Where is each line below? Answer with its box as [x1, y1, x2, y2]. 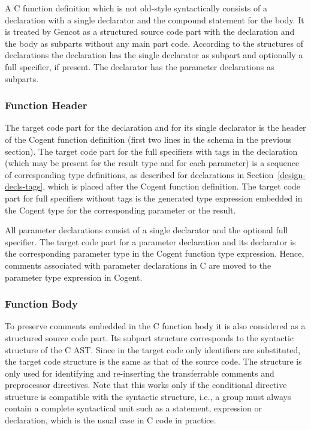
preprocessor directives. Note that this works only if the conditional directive [5, 378, 287, 391]
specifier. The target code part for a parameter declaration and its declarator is [5, 235, 296, 248]
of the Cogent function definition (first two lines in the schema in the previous [5, 133, 292, 145]
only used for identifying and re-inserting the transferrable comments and [5, 366, 274, 379]
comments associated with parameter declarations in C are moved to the [5, 258, 271, 271]
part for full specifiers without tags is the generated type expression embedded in [5, 191, 303, 204]
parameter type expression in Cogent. [5, 270, 143, 283]
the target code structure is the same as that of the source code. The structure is [5, 355, 302, 368]
